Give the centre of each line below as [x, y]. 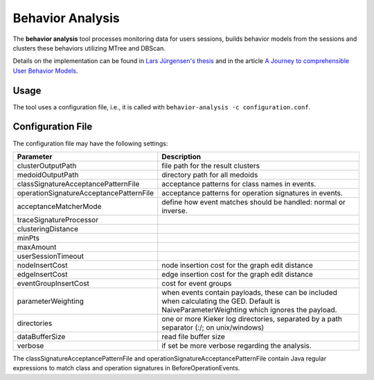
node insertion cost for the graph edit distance [237, 265]
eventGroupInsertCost [53, 283]
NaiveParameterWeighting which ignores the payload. [249, 309]
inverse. [175, 210]
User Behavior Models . [45, 71]
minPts [28, 237]
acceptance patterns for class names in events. [239, 183]
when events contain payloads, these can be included [249, 292]
